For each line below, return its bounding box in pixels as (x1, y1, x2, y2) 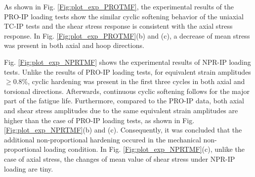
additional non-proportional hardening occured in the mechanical (4, 134, 201, 144)
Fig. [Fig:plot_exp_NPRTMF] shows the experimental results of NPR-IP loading (4, 56, 251, 67)
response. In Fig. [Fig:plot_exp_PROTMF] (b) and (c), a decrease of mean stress (4, 30, 250, 41)
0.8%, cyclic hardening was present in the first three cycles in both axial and (13, 76, 245, 87)
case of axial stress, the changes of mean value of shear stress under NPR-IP (4, 153, 235, 164)
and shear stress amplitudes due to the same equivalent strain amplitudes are (4, 105, 238, 115)
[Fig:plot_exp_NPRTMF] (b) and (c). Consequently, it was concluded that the (4, 125, 242, 135)
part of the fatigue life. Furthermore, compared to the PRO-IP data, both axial (4, 95, 244, 106)
